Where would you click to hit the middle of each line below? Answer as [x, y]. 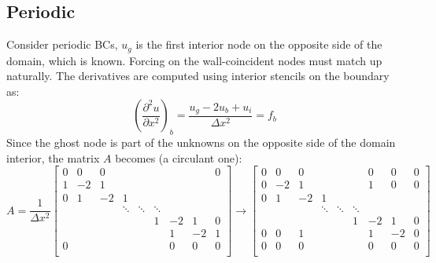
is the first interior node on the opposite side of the [259, 44]
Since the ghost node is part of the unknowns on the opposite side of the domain [201, 142]
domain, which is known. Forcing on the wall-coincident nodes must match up [194, 60]
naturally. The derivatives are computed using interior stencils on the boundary [198, 76]
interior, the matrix [53, 157]
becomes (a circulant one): [179, 157]
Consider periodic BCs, [62, 44]
